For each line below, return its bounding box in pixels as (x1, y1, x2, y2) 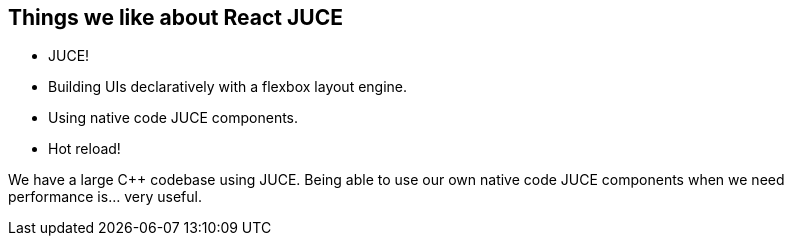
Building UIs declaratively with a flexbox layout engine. (48, 78, 408, 96)
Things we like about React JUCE (8, 5, 343, 30)
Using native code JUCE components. (48, 109, 299, 127)
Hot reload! (48, 140, 121, 158)
